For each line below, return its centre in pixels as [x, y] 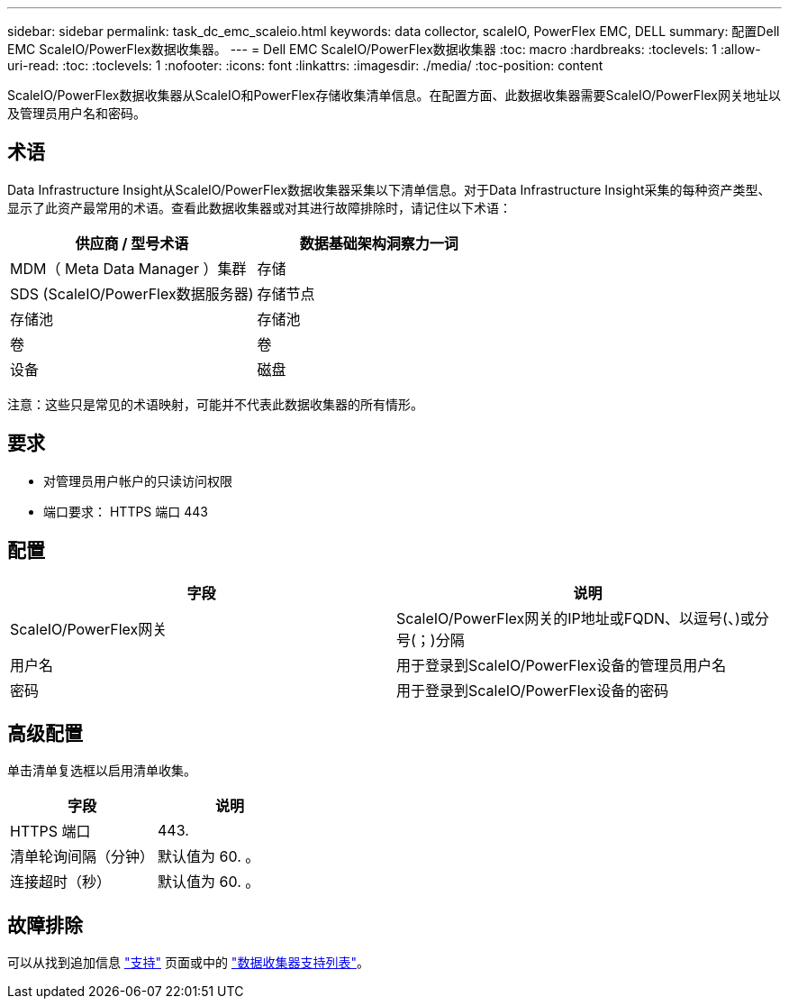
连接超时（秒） [61, 882]
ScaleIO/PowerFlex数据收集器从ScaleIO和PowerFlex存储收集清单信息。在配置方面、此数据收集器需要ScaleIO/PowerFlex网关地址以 [394, 95]
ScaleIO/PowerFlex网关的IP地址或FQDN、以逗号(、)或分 [583, 618]
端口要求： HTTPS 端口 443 [126, 511]
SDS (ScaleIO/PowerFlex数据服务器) [132, 293]
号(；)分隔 [431, 640]
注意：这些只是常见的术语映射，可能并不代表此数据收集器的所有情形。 [215, 404]
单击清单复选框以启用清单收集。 [102, 771]
